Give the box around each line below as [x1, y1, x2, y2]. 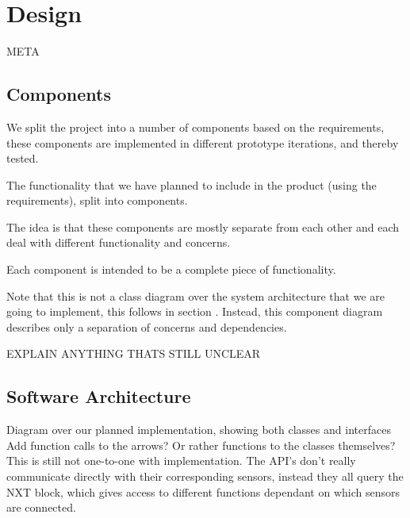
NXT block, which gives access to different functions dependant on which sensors [6, 483, 400, 500]
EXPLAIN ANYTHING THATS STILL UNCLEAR [6, 345, 261, 362]
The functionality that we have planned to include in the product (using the [6, 176, 377, 193]
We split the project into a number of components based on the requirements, [6, 118, 385, 135]
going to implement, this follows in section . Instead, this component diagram [6, 303, 383, 320]
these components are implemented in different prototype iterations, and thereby [6, 134, 399, 151]
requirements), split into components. [6, 192, 188, 209]
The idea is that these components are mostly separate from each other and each [6, 218, 400, 235]
